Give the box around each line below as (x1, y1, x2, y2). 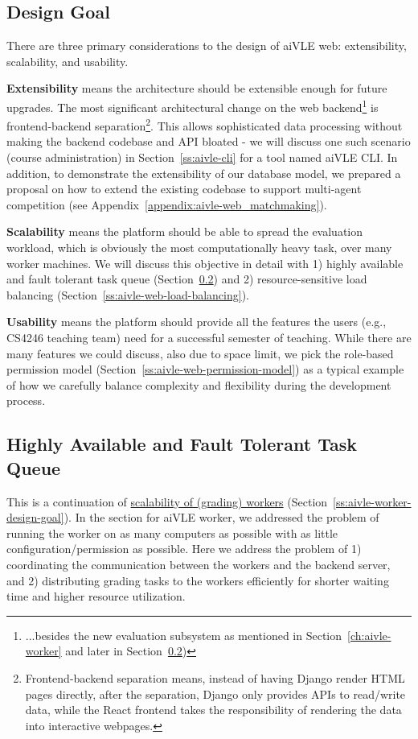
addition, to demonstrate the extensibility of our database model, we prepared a (6, 164, 401, 181)
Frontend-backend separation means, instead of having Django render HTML (25, 669, 405, 686)
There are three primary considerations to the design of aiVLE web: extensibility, (6, 37, 407, 54)
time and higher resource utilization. (6, 588, 186, 605)
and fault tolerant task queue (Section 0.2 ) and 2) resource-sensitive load (6, 270, 367, 287)
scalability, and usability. (6, 52, 129, 69)
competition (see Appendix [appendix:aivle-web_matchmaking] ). (6, 196, 327, 213)
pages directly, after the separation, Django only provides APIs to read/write (25, 685, 406, 702)
